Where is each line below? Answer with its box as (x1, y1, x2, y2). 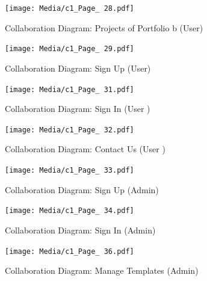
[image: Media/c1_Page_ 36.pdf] (5, 247, 134, 256)
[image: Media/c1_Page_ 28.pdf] (5, 4, 134, 13)
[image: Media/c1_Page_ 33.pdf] (5, 166, 134, 174)
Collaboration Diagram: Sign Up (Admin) (5, 183, 159, 196)
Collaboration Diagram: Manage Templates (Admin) (5, 264, 199, 277)
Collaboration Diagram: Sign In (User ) (5, 102, 150, 115)
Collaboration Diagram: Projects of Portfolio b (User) (5, 21, 203, 34)
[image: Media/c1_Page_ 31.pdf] (5, 85, 134, 94)
